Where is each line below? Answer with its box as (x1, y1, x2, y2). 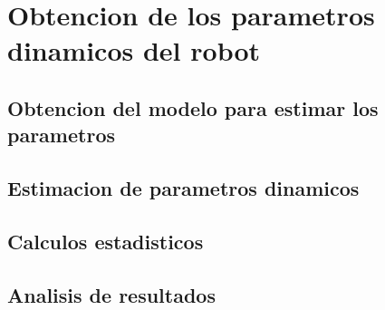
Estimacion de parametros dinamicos (7, 174, 360, 202)
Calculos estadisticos (7, 227, 204, 255)
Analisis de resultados (7, 280, 216, 308)
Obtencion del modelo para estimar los (7, 93, 379, 121)
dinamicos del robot (7, 32, 261, 69)
